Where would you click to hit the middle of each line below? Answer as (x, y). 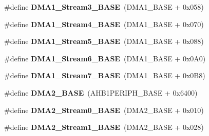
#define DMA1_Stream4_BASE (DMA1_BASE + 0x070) (104, 24)
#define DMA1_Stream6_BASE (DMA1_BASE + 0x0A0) (105, 58)
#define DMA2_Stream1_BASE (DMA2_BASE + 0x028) (104, 127)
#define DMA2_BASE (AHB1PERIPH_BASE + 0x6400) (101, 92)
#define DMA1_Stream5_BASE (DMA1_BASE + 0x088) (104, 41)
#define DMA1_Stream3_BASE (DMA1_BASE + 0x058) (104, 7)
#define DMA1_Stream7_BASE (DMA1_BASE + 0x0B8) (105, 75)
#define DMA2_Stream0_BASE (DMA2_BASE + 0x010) (104, 110)
